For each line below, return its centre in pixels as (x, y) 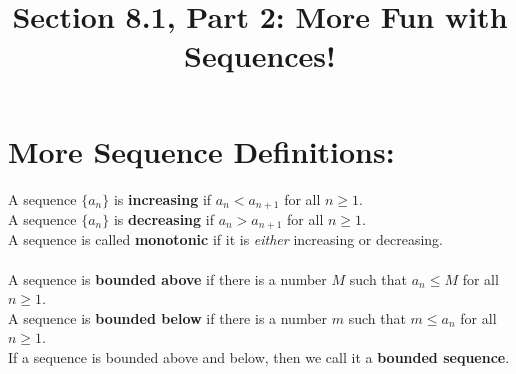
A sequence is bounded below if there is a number (168, 317)
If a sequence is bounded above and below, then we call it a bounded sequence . (259, 356)
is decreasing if (163, 218)
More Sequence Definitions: (201, 150)
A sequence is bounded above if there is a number (167, 278)
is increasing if (162, 198)
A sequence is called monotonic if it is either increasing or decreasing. (225, 239)
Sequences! (260, 55)
